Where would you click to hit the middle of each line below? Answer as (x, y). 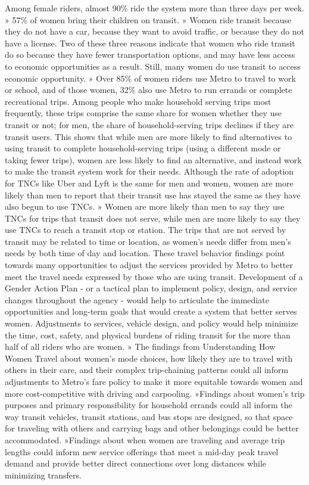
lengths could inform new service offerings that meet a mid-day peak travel (142, 451)
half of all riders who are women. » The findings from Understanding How (140, 346)
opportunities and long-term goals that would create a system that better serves (151, 311)
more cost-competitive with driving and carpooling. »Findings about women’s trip (155, 393)
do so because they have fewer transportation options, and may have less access (150, 55)
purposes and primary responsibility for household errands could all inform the (149, 405)
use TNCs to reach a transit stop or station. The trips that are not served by (146, 230)
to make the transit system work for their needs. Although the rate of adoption (149, 171)
